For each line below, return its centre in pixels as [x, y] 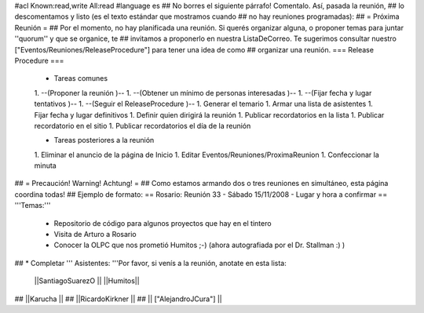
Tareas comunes [81, 78]
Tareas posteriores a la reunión [104, 140]
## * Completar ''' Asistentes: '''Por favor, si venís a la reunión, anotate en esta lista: [150, 263]
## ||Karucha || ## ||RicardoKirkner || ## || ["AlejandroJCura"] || [119, 299]
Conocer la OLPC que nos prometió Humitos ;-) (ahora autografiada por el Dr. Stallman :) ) [199, 245]
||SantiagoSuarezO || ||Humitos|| [87, 281]
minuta [45, 166]
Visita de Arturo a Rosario [95, 235]
